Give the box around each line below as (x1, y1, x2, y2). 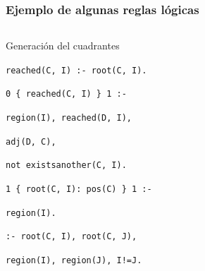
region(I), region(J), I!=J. (6, 255, 142, 266)
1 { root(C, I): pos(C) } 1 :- (6, 184, 152, 195)
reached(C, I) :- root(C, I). (6, 65, 147, 76)
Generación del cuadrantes (6, 38, 120, 53)
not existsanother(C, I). (6, 160, 127, 171)
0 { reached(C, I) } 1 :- (6, 89, 127, 100)
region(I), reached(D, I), (6, 113, 132, 124)
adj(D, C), (6, 136, 56, 147)
